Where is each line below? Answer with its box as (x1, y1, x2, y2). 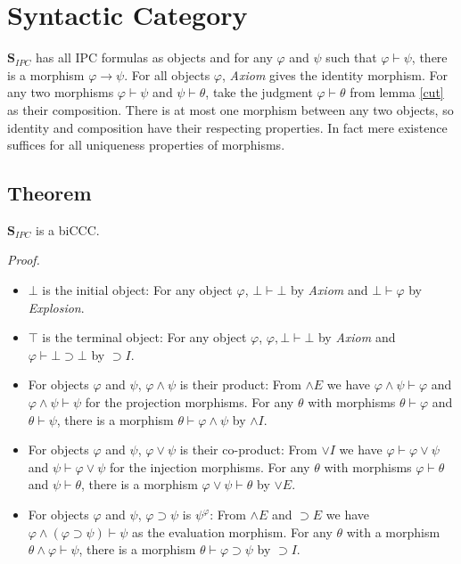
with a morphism (346, 522, 440, 541)
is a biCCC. (36, 220, 100, 239)
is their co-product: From (179, 440, 317, 459)
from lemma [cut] (350, 83, 444, 102)
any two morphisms (7, 83, 114, 102)
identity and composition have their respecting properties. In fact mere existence (7, 118, 448, 136)
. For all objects (124, 65, 210, 84)
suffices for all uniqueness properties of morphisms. (7, 135, 285, 154)
